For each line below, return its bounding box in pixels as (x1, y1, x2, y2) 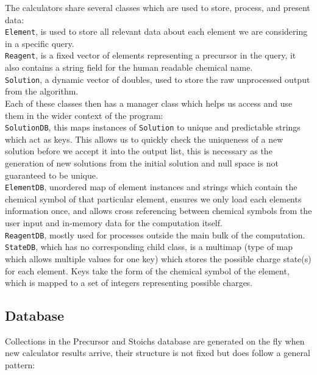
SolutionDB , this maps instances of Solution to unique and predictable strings (5, 121, 301, 134)
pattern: (5, 359, 35, 371)
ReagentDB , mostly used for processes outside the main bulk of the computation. (5, 228, 305, 241)
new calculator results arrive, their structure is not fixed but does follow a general (5, 346, 310, 359)
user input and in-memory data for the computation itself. (5, 216, 223, 229)
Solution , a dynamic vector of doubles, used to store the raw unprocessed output (5, 73, 310, 85)
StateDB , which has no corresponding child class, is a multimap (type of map (5, 240, 293, 253)
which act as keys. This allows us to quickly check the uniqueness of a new (5, 132, 283, 145)
